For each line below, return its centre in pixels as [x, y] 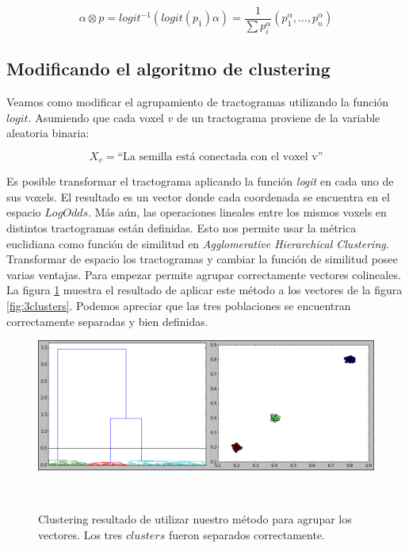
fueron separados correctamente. [247, 534]
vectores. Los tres [80, 534]
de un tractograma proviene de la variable [278, 117]
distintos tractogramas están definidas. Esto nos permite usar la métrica [182, 228]
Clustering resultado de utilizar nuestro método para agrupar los [195, 519]
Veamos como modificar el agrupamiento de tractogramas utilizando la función [198, 102]
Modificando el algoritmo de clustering [168, 69]
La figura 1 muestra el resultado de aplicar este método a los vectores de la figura [204, 290]
